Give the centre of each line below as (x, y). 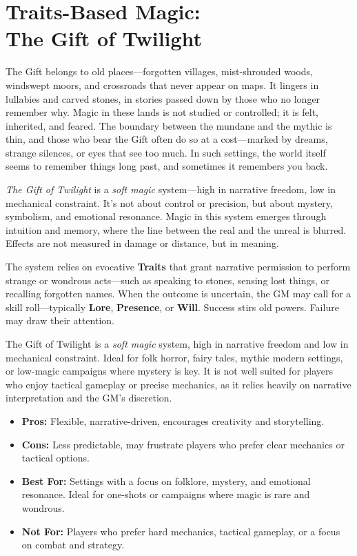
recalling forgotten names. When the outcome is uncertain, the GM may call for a (178, 294)
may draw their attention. (60, 320)
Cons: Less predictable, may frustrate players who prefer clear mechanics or (183, 444)
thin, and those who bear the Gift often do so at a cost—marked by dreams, (167, 139)
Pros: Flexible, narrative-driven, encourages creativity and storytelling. (173, 420)
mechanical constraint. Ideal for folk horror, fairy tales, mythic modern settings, (174, 357)
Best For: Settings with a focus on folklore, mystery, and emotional (166, 480)
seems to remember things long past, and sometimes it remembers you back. (167, 166)
